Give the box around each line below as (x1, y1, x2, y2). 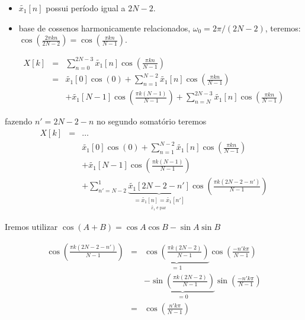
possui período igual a (46, 2, 126, 14)
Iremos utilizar (5, 220, 58, 233)
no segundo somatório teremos (96, 115, 207, 127)
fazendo (5, 115, 33, 127)
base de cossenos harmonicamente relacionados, (18, 21, 191, 34)
